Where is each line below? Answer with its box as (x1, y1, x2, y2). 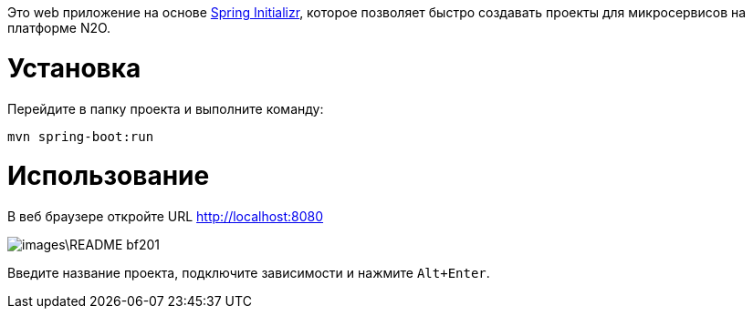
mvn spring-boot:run (7, 128, 154, 144)
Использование (7, 160, 210, 192)
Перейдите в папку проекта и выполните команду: (7, 100, 324, 117)
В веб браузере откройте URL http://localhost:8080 (7, 209, 324, 224)
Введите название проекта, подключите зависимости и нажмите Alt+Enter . (7, 265, 490, 280)
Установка (7, 52, 141, 84)
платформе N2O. (7, 20, 111, 36)
